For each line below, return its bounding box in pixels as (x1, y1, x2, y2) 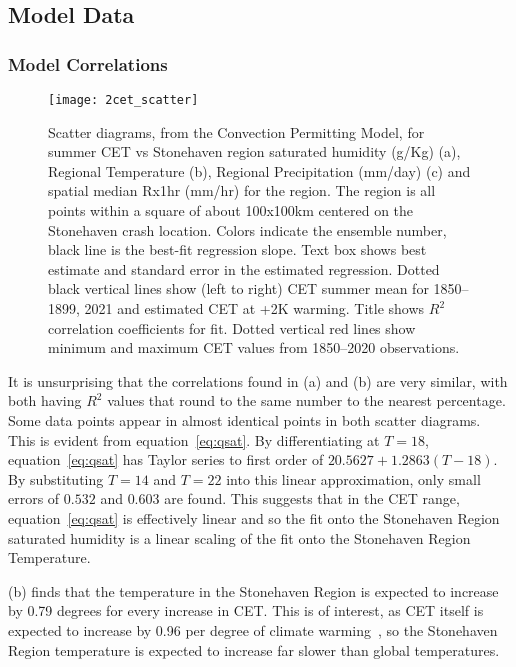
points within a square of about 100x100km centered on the (48, 200, 414, 221)
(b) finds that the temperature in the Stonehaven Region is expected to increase (8, 580, 499, 601)
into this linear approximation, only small (226, 468, 481, 489)
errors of (8, 488, 60, 509)
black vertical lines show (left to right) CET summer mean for (48, 278, 429, 299)
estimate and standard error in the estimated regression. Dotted (48, 258, 440, 279)
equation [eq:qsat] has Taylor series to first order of (8, 449, 324, 470)
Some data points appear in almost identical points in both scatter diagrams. (8, 409, 481, 430)
